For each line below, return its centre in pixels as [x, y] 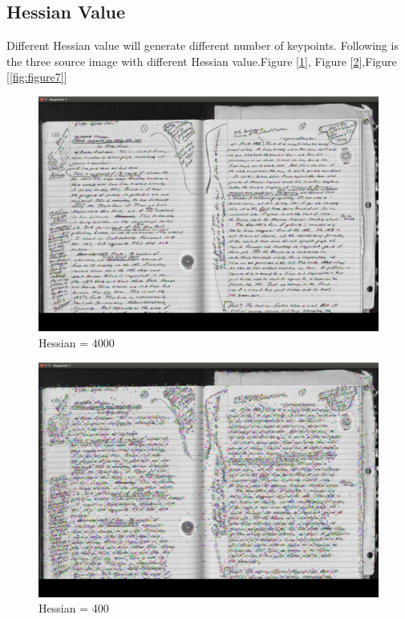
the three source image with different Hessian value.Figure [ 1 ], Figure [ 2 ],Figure [202, 61]
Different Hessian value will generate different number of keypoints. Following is [202, 45]
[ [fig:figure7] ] [37, 77]
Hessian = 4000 [77, 342]
